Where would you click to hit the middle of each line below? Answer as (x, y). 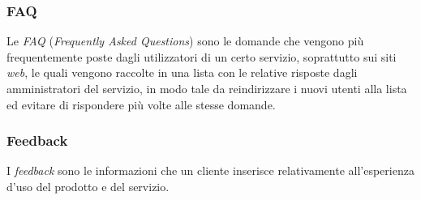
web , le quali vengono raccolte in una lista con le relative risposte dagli (182, 72)
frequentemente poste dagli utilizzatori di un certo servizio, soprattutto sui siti (202, 56)
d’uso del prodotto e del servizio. (88, 186)
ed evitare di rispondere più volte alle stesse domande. (141, 104)
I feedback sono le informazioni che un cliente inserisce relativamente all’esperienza (210, 170)
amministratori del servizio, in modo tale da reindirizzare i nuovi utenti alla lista (207, 88)
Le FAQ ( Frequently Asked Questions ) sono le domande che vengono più (185, 41)
